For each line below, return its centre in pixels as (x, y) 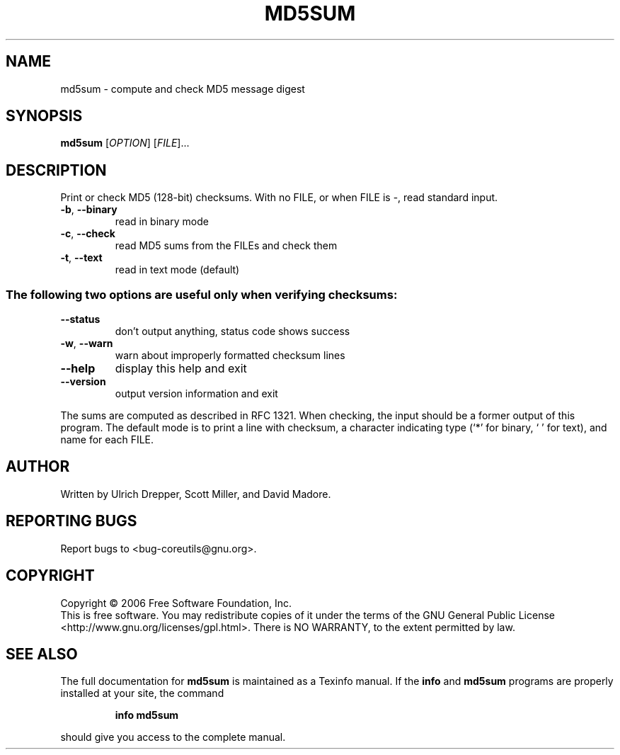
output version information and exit (196, 394)
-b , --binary (89, 210)
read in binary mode (162, 222)
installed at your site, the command (142, 693)
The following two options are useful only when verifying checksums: (202, 294)
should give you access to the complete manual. (173, 737)
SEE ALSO (42, 654)
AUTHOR (38, 467)
